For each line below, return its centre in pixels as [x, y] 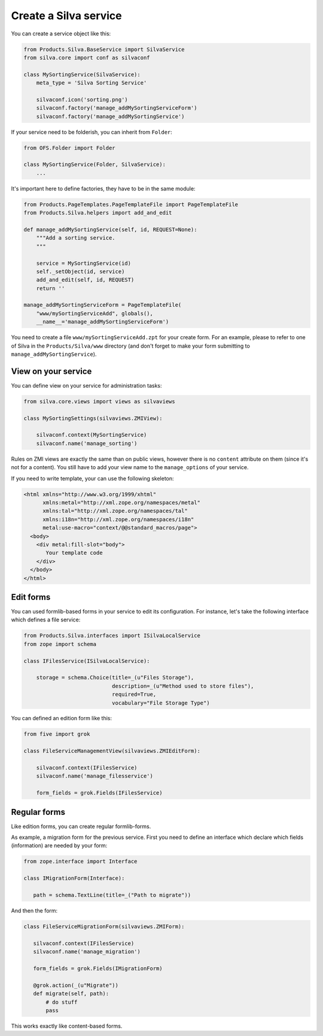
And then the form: [34, 911]
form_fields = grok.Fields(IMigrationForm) [98, 968]
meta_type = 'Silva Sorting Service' [92, 83]
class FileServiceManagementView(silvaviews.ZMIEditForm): [112, 751]
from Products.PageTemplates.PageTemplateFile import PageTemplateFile [131, 204]
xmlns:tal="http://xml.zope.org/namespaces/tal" [115, 511]
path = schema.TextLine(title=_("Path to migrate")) [112, 895]
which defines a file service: [46, 620]
